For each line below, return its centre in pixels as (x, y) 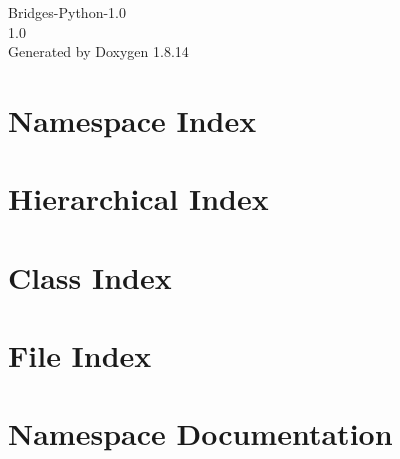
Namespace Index (132, 119)
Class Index (90, 276)
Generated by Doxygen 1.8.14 (98, 51)
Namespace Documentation (200, 433)
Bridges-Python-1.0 (67, 12)
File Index (80, 355)
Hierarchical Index (138, 198)
